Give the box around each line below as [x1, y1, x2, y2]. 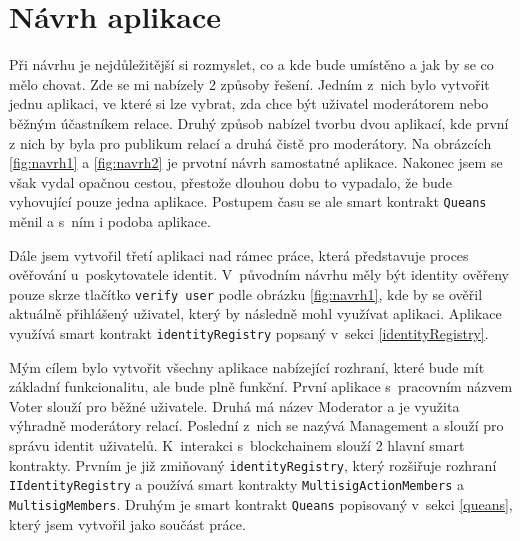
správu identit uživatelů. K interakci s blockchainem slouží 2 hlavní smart [9, 435, 465, 455]
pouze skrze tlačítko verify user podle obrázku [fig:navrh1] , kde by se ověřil [9, 283, 483, 304]
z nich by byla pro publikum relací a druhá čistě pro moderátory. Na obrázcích [9, 132, 492, 153]
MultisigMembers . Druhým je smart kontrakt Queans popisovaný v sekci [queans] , [9, 493, 513, 514]
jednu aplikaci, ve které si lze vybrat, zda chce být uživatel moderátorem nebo [9, 93, 489, 114]
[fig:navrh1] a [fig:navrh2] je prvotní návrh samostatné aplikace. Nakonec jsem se [9, 152, 503, 173]
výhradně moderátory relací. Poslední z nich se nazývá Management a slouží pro [9, 415, 504, 436]
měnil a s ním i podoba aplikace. [9, 210, 211, 231]
